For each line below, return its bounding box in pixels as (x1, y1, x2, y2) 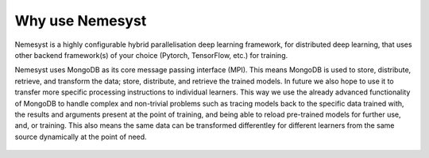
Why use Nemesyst (14, 12, 147, 29)
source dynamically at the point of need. (14, 132, 147, 141)
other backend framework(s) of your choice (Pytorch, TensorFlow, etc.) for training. (14, 50, 288, 60)
